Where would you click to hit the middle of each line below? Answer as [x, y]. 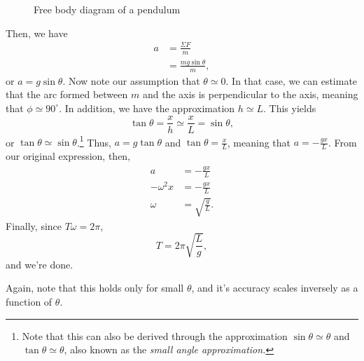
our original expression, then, [68, 156]
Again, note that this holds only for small [95, 288]
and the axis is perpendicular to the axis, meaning [250, 94]
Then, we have [37, 33]
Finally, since [34, 225]
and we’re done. [40, 264]
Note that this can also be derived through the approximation [155, 335]
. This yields [290, 108]
